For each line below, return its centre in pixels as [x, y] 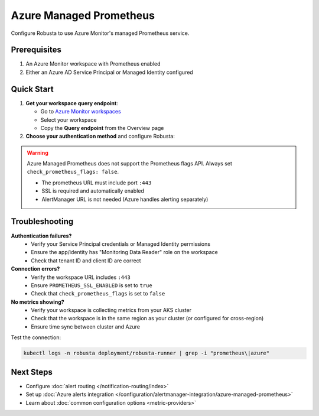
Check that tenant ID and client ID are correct [86, 261]
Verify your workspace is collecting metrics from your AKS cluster [111, 310]
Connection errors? [35, 269]
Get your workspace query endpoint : [72, 103]
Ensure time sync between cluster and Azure [85, 326]
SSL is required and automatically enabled [93, 191]
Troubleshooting [42, 222]
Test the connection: [36, 337]
